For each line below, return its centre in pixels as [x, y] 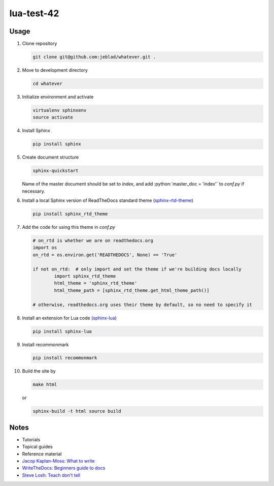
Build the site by [39, 371]
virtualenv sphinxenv [60, 110]
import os [45, 248]
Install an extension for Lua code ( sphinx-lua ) [69, 318]
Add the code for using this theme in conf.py [68, 227]
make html [45, 385]
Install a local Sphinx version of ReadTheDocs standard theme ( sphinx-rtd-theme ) [108, 200]
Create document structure [50, 157]
